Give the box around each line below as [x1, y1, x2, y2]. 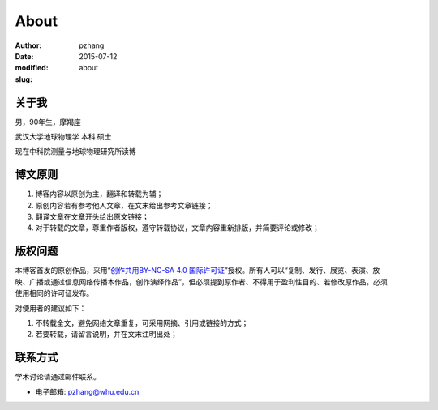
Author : [15, 41, 42, 50]
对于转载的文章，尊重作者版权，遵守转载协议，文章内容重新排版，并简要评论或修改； [35, 223, 320, 233]
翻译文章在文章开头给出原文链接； [35, 211, 149, 222]
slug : [15, 74, 32, 84]
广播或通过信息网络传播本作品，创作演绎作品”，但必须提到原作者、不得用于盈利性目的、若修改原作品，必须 [28, 276, 389, 287]
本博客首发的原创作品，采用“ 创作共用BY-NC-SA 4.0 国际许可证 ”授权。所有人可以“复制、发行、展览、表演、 [15, 266, 373, 275]
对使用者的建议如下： [15, 303, 87, 313]
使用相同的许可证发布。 [15, 288, 93, 298]
